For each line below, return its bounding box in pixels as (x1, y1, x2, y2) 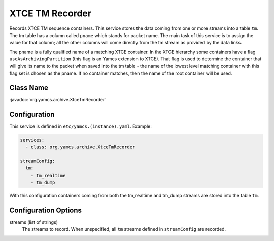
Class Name (9, 83, 48, 92)
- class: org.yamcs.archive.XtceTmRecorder (25, 144, 135, 150)
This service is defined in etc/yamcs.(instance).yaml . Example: (9, 123, 152, 129)
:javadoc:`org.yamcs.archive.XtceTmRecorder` (9, 96, 107, 102)
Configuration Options (9, 205, 82, 214)
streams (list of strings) (9, 219, 58, 225)
